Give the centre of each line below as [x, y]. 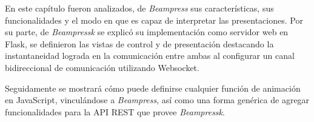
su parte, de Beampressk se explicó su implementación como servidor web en [147, 32]
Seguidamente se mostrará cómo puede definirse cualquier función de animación [153, 88]
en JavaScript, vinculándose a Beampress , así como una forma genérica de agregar [157, 100]
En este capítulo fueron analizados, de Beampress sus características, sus [139, 8]
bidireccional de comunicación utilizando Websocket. [102, 67]
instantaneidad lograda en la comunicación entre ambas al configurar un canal [150, 56]
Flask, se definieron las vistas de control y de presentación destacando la [139, 43]
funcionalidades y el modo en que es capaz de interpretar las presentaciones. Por [154, 20]
